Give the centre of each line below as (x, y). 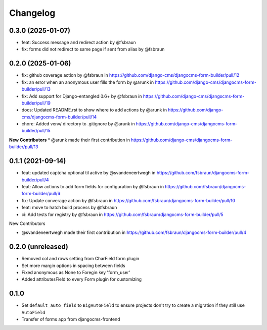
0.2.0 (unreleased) (39, 247)
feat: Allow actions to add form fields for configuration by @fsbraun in (93, 186)
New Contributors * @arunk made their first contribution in (70, 140)
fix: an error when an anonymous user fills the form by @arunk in (88, 82)
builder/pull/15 (36, 131)
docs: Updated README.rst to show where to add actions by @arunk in (94, 110)
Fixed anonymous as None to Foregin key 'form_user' (76, 272)
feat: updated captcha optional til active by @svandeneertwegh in (89, 173)
